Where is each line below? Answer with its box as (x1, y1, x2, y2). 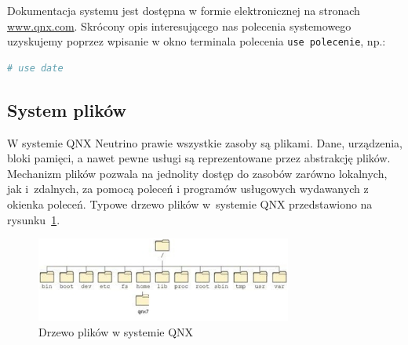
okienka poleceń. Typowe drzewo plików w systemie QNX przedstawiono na (7, 196, 373, 212)
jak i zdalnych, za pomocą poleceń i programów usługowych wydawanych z (7, 180, 369, 197)
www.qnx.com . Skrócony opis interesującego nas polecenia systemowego (7, 17, 352, 34)
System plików (7, 97, 127, 122)
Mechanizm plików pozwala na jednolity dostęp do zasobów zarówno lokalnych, (7, 165, 388, 181)
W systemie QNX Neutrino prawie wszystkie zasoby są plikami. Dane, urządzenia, (7, 134, 403, 151)
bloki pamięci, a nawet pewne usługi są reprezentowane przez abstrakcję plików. (7, 150, 391, 166)
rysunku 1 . (7, 211, 60, 227)
